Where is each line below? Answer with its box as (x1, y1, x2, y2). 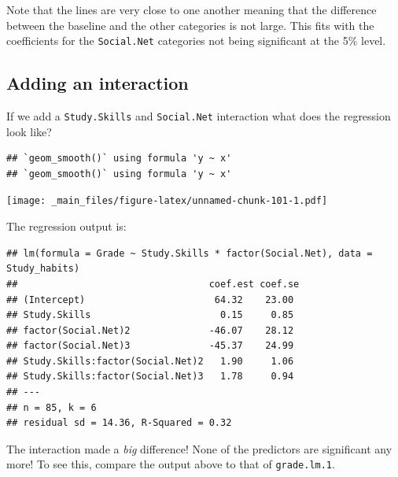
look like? (6, 123, 52, 139)
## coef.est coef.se (6, 278, 300, 290)
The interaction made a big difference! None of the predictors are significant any (6, 440, 392, 457)
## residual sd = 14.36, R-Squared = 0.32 (6, 417, 232, 429)
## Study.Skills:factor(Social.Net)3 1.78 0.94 (6, 371, 294, 383)
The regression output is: (6, 218, 127, 235)
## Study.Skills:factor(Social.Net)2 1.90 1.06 (6, 355, 294, 367)
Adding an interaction (6, 71, 189, 95)
